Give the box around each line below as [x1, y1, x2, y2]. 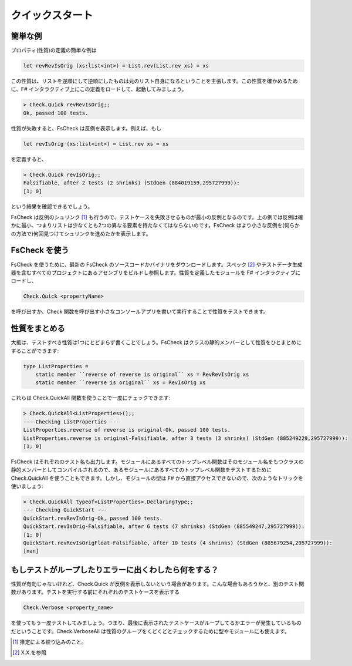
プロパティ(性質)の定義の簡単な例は [11, 47, 97, 54]
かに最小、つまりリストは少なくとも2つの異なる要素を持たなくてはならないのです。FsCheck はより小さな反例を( [11, 222, 285, 229]
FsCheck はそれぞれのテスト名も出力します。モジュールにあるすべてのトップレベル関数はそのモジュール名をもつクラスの [11, 458, 304, 465]
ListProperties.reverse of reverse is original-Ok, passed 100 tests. [23, 426, 231, 433]
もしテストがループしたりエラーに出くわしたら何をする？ [11, 564, 219, 575]
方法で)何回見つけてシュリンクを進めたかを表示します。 [15, 230, 151, 237]
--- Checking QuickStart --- [23, 507, 107, 513]
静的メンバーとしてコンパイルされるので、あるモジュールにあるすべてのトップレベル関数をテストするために [11, 466, 272, 473]
